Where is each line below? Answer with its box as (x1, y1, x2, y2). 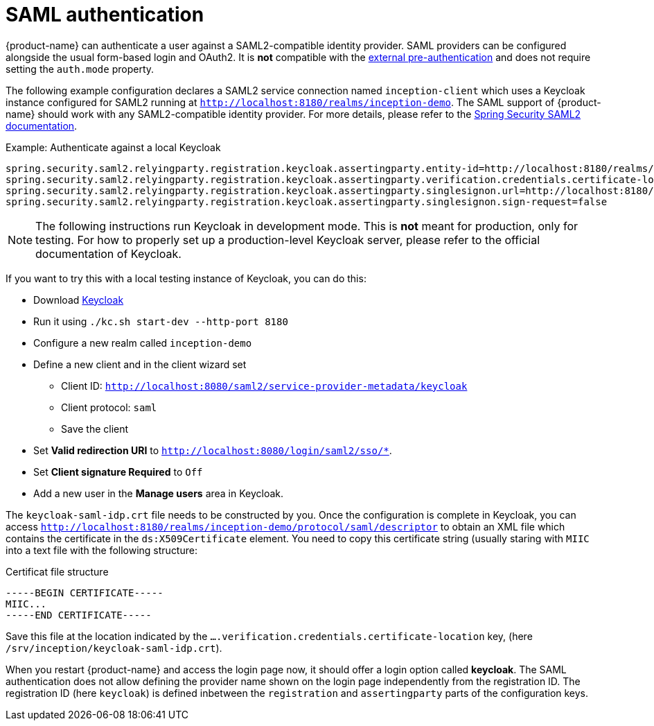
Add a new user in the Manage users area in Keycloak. (33, 487, 284, 499)
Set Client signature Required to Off (33, 465, 203, 478)
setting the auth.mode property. (6, 62, 154, 75)
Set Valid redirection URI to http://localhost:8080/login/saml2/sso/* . (33, 444, 392, 456)
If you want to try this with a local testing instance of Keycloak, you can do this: (6, 272, 366, 284)
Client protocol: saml (61, 401, 157, 413)
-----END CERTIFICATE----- (6, 609, 152, 621)
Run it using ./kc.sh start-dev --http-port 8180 (33, 315, 288, 327)
